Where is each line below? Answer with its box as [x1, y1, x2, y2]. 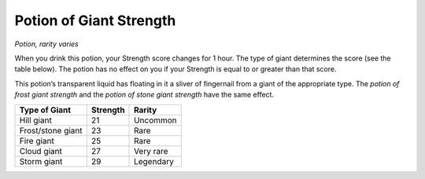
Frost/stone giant [19, 125, 83, 136]
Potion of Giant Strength [14, 12, 176, 29]
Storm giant [19, 155, 63, 166]
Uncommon [134, 115, 177, 126]
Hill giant [19, 115, 53, 126]
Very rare [134, 145, 168, 156]
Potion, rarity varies [14, 39, 79, 49]
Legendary [134, 155, 175, 166]
